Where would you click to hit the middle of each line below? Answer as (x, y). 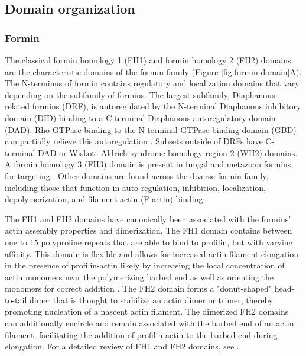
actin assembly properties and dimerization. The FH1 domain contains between (149, 230)
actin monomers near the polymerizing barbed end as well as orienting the (139, 276)
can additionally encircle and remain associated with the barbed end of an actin (149, 323)
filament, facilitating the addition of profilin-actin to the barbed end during (141, 334)
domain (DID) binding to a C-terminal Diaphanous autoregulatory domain (140, 117)
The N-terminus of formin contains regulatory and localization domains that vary (152, 83)
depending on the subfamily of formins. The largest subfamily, (117, 94)
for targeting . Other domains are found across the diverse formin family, (137, 175)
